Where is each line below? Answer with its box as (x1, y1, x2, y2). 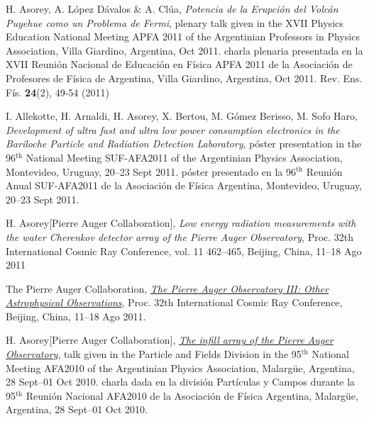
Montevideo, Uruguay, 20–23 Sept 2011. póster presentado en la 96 (6, 164, 297, 179)
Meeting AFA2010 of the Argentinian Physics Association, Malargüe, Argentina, (6, 360, 355, 375)
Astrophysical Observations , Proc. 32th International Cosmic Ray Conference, (6, 295, 343, 310)
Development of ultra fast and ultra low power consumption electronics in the (6, 122, 340, 137)
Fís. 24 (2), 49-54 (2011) (6, 84, 109, 99)
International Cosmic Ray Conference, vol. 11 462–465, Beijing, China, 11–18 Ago (6, 243, 362, 258)
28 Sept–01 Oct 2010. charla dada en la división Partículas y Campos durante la (6, 374, 356, 389)
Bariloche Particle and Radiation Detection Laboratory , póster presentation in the (6, 136, 362, 151)
